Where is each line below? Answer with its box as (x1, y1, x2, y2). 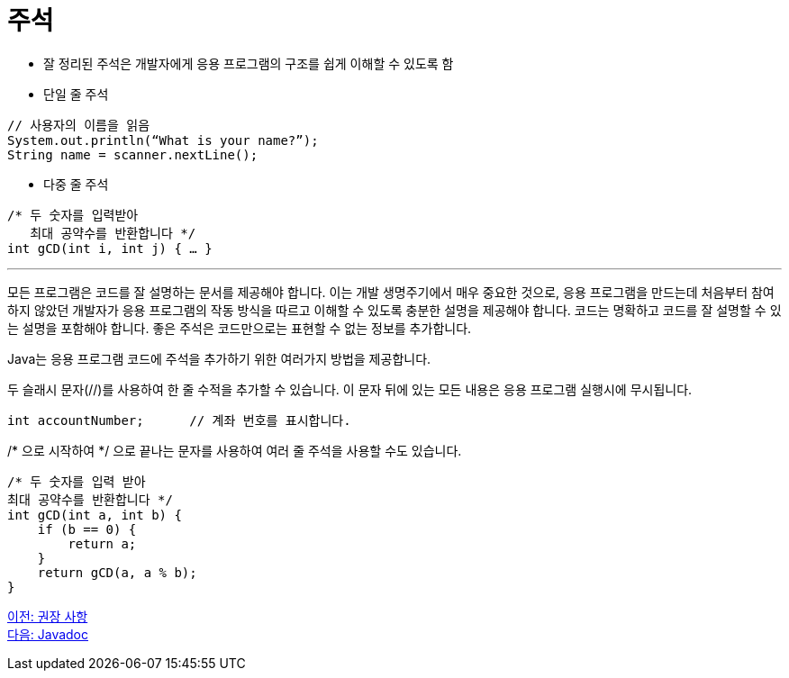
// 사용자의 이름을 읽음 (7, 117, 150, 132)
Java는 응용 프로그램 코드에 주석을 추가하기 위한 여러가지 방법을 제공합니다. (7, 350, 431, 366)
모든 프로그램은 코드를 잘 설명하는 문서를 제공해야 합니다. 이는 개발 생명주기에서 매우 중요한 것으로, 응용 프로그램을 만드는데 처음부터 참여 (7, 284, 775, 300)
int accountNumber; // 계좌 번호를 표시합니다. (7, 412, 351, 428)
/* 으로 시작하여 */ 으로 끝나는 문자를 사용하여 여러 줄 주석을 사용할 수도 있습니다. (7, 442, 462, 458)
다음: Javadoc (7, 626, 89, 642)
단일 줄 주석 (43, 86, 109, 102)
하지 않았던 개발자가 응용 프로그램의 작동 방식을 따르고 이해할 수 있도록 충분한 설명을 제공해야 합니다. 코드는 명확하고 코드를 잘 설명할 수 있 (7, 302, 782, 318)
